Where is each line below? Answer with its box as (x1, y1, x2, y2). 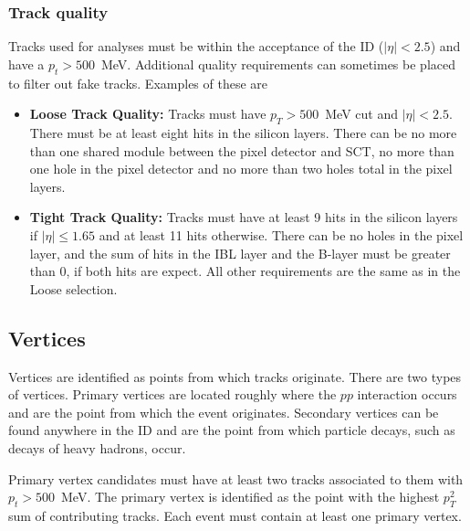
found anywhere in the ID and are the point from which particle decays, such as (8, 420, 455, 440)
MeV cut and (325, 104, 398, 123)
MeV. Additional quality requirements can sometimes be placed (100, 54, 455, 73)
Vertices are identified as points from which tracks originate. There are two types (8, 366, 462, 386)
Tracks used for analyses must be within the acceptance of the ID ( (8, 37, 384, 56)
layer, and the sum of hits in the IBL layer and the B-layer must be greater (29, 243, 451, 262)
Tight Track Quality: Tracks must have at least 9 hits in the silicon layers (29, 207, 458, 227)
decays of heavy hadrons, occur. (8, 438, 186, 457)
